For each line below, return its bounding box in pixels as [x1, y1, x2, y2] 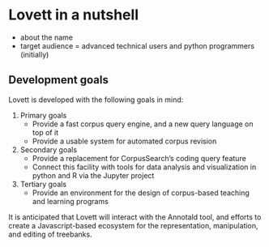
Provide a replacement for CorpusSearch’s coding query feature [32, 153, 247, 163]
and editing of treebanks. [8, 229, 92, 239]
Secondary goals [19, 144, 78, 155]
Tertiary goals [19, 179, 67, 189]
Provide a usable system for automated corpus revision [32, 136, 217, 146]
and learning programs [32, 196, 109, 206]
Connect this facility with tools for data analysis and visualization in [32, 162, 257, 172]
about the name [19, 32, 73, 42]
